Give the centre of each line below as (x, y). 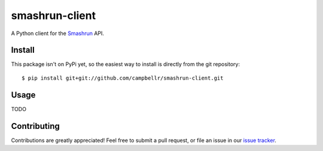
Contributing (35, 126)
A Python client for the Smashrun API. (58, 33)
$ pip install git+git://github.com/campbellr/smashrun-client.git (123, 78)
